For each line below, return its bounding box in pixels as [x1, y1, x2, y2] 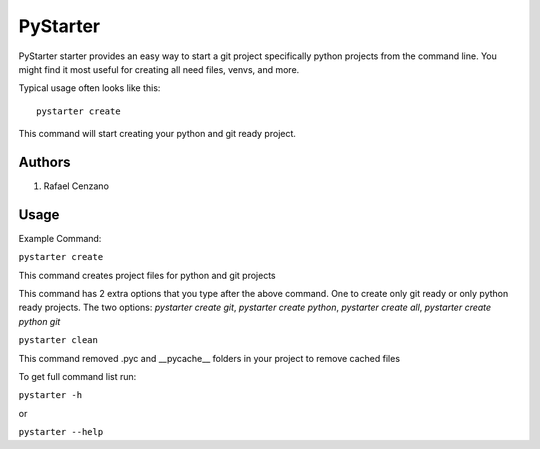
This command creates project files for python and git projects [18, 269, 276, 281]
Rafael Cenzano [43, 180, 110, 192]
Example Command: [18, 232, 102, 244]
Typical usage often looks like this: [18, 82, 161, 94]
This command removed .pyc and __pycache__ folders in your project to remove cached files [18, 352, 400, 364]
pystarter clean [18, 335, 99, 346]
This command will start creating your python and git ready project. [18, 128, 297, 140]
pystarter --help [18, 426, 104, 438]
